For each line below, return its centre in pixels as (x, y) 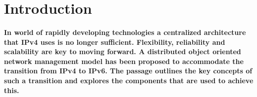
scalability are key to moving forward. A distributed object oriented (123, 51)
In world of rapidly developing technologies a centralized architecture (125, 32)
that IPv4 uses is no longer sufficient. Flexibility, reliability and (115, 42)
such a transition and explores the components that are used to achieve (129, 80)
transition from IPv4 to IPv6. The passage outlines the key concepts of (128, 71)
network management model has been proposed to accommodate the (124, 61)
